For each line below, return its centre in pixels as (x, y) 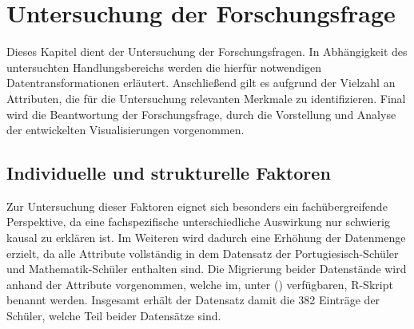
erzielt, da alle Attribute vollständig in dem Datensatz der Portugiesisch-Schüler (203, 253)
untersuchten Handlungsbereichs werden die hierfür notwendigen (164, 67)
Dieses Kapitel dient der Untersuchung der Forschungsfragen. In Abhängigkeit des (207, 52)
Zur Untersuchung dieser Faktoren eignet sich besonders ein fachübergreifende (197, 206)
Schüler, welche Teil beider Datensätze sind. (114, 316)
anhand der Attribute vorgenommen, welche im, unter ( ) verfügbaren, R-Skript (200, 284)
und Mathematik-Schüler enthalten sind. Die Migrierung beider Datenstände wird (207, 269)
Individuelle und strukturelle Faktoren (169, 173)
